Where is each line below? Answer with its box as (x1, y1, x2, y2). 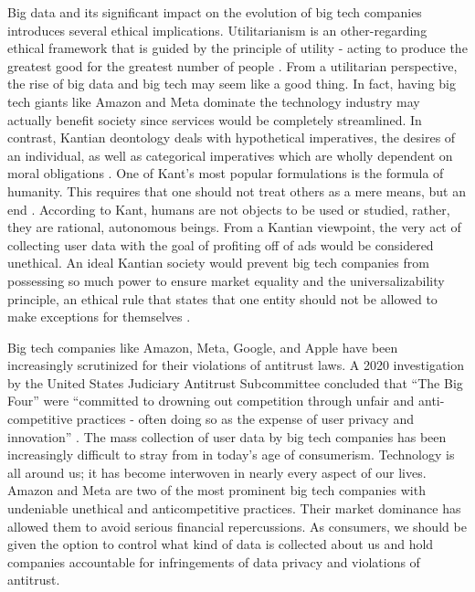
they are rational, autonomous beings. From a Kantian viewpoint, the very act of (7, 217, 461, 237)
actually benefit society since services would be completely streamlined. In (7, 110, 422, 129)
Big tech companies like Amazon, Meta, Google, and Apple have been (7, 337, 398, 356)
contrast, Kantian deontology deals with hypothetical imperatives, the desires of (7, 128, 456, 147)
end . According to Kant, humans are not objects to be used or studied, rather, (7, 199, 450, 218)
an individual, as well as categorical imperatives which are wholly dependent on (7, 145, 453, 164)
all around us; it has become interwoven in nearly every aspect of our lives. (7, 462, 427, 481)
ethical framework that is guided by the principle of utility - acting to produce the (7, 38, 468, 58)
